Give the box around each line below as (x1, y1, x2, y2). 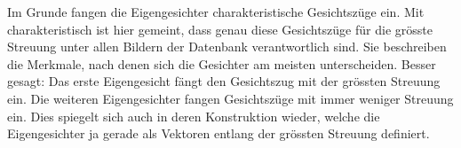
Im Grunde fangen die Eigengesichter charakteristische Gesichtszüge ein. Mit (7, 3, 425, 20)
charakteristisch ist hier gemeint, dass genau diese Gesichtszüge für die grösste (7, 19, 433, 38)
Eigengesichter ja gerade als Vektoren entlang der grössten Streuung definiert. (7, 124, 430, 143)
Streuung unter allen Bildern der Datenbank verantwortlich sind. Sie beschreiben (7, 37, 447, 56)
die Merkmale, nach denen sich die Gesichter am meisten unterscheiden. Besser (7, 54, 436, 73)
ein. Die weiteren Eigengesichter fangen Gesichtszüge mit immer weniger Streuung (7, 89, 454, 107)
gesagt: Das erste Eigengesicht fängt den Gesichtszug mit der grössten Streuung (7, 72, 441, 90)
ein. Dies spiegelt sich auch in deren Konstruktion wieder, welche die (7, 106, 380, 125)
